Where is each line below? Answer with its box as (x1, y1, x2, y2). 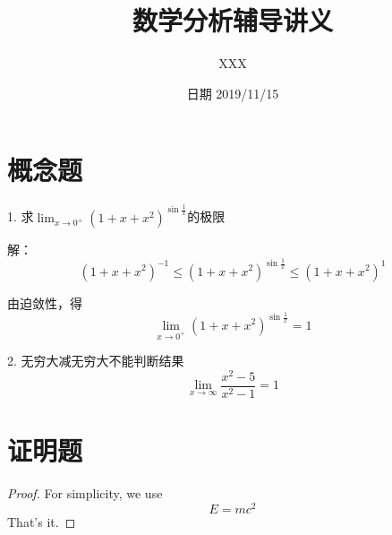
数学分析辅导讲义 (132, 2, 333, 39)
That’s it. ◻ (7, 512, 76, 531)
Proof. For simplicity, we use (7, 484, 163, 503)
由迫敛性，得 (7, 293, 82, 312)
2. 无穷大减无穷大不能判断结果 (7, 351, 184, 370)
